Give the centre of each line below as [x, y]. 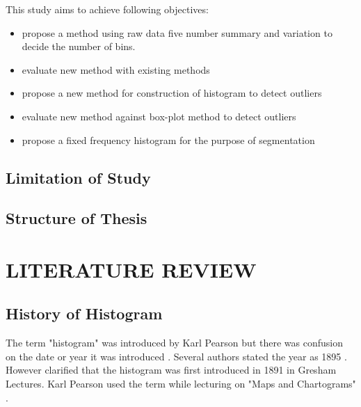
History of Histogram [84, 313]
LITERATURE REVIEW [131, 269]
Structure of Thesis [77, 218]
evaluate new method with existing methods [116, 69]
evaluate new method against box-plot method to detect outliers [159, 116]
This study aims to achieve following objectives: [107, 9]
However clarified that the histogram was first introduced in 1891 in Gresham [171, 370]
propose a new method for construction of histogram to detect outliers [172, 93]
